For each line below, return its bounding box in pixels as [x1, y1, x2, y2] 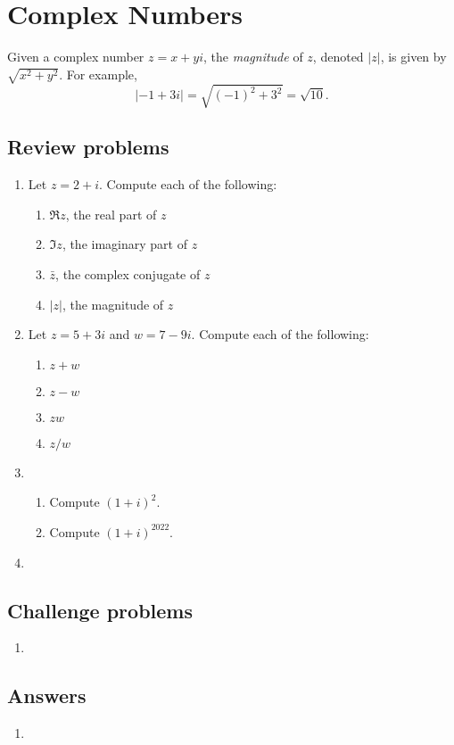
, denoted [312, 47, 364, 66]
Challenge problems [7, 596, 193, 624]
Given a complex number [7, 47, 144, 66]
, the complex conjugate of [55, 264, 201, 283]
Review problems [7, 133, 169, 161]
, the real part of [65, 204, 157, 223]
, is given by [380, 47, 447, 66]
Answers [7, 682, 87, 709]
